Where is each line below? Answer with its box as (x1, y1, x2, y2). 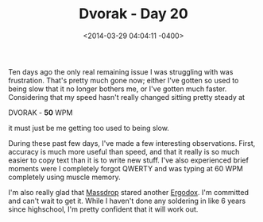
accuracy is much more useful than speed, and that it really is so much (8, 147, 240, 156)
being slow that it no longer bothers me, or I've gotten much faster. (8, 84, 227, 94)
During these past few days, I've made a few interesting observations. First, (8, 138, 256, 147)
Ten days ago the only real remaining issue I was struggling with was (8, 67, 234, 76)
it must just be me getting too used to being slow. (8, 123, 169, 132)
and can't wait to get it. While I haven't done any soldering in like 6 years (8, 196, 246, 205)
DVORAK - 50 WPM (8, 108, 73, 117)
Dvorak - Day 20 (79, 5, 188, 23)
